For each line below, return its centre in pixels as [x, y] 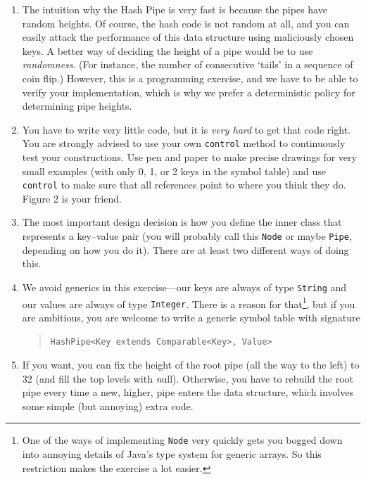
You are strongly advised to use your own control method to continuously [184, 143]
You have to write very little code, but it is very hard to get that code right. [186, 129]
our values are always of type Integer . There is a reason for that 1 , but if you [189, 302]
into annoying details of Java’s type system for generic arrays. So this [172, 454]
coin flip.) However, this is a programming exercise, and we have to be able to [190, 78]
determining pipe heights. [77, 106]
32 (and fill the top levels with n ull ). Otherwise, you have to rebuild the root [188, 378]
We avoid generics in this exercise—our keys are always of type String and [184, 287]
